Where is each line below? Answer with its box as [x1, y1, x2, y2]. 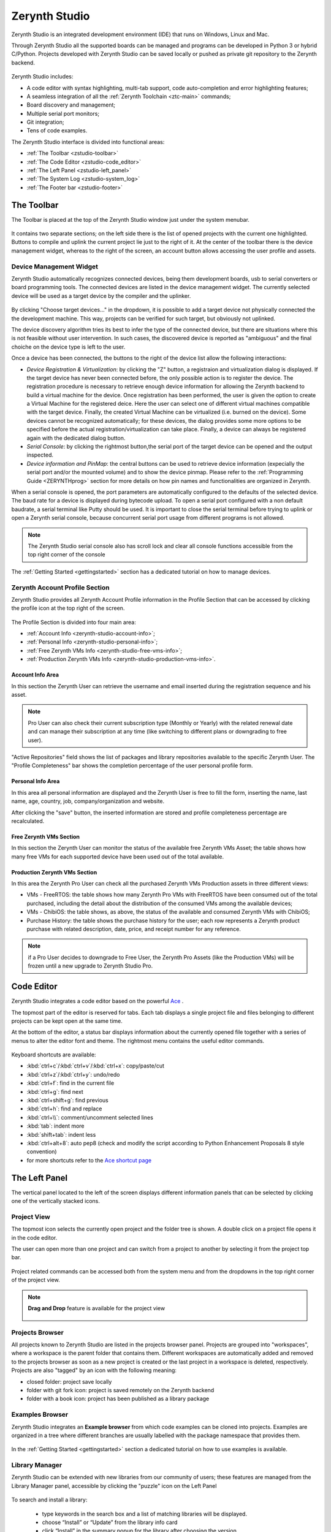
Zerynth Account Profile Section [11, 583, 110, 591]
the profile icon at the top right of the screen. [11, 604, 125, 612]
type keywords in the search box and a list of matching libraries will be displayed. [42, 1510, 248, 1517]
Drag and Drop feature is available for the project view [28, 1304, 165, 1311]
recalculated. [11, 817, 45, 824]
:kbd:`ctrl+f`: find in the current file [26, 1079, 115, 1087]
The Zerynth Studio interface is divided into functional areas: [11, 138, 165, 145]
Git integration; [26, 118, 64, 126]
